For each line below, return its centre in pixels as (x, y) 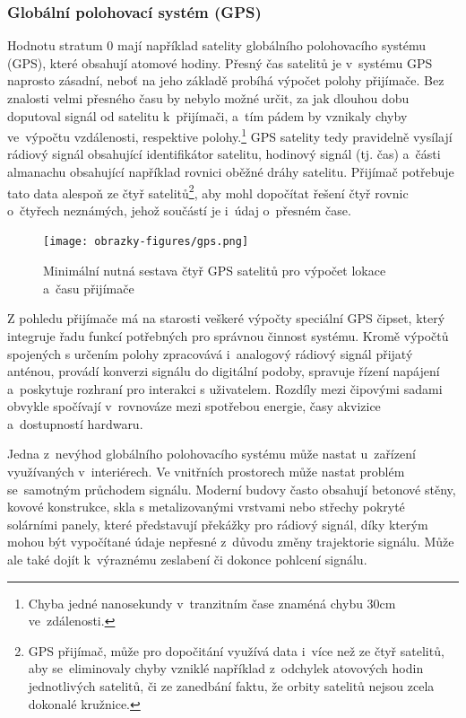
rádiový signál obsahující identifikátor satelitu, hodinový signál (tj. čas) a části (224, 154)
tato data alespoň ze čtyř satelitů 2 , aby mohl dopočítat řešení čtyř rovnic (208, 191)
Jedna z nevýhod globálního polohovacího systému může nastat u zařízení (211, 454)
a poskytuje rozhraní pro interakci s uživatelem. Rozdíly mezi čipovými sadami (225, 388)
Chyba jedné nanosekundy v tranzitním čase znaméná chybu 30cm (212, 603)
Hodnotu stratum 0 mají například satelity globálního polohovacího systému (217, 45)
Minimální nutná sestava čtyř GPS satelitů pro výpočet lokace (215, 271)
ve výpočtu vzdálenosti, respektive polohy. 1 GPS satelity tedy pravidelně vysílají (230, 135)
